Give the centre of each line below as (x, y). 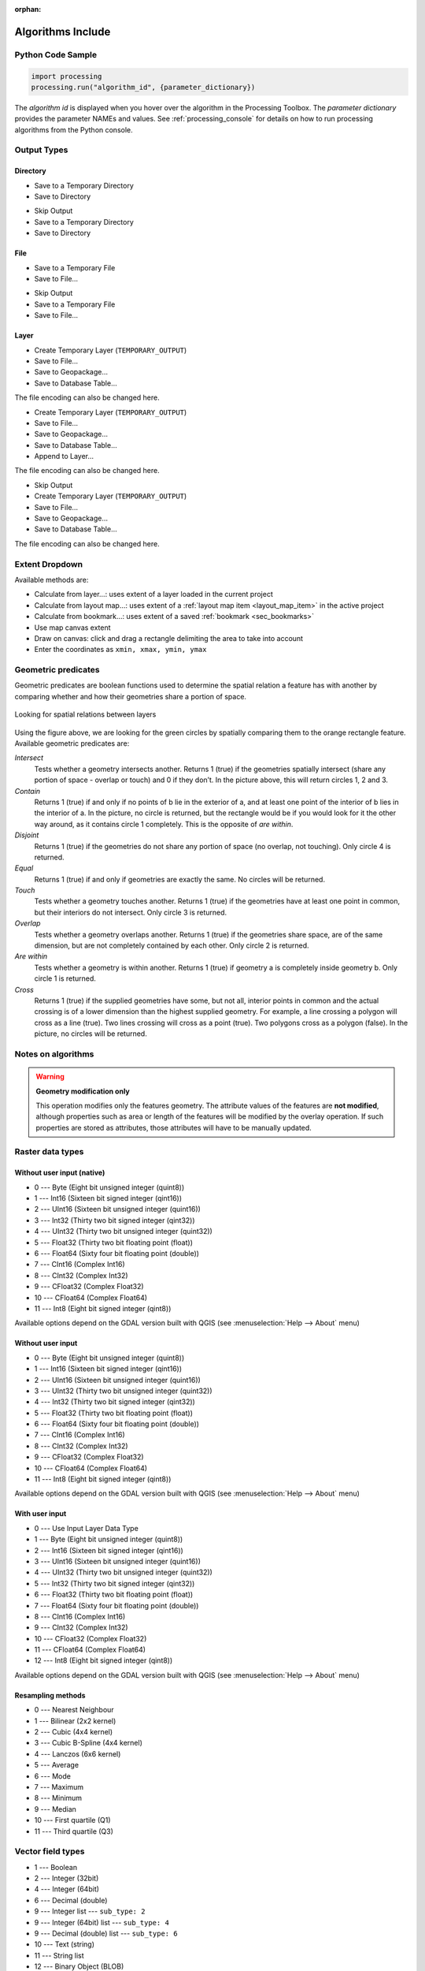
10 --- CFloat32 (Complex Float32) (91, 1638)
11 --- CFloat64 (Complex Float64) (90, 1650)
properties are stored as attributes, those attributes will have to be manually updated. (174, 1127)
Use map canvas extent (72, 628)
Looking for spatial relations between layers (85, 714)
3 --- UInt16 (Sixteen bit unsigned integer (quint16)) (117, 1561)
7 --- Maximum (59, 1787)
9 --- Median (55, 1809)
